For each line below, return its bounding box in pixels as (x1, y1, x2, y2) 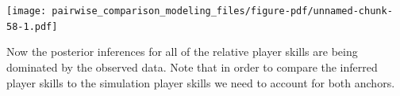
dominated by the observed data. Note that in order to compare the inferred (6, 58, 378, 75)
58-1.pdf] (6, 20, 58, 32)
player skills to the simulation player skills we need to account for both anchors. (6, 74, 395, 90)
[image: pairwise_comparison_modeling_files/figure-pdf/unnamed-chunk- (6, 6, 393, 17)
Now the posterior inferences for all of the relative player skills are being (6, 43, 358, 60)
